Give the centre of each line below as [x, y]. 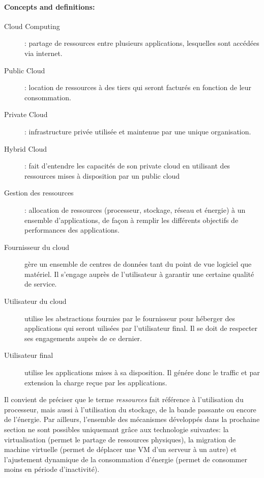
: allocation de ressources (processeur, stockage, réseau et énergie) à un [135, 209]
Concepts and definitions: [50, 6]
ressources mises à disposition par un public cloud [102, 175]
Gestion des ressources [39, 193]
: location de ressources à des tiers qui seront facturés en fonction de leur [138, 87]
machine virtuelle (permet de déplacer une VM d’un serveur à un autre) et [121, 449]
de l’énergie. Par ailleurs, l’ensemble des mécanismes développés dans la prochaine [132, 419]
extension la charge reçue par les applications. [96, 382]
